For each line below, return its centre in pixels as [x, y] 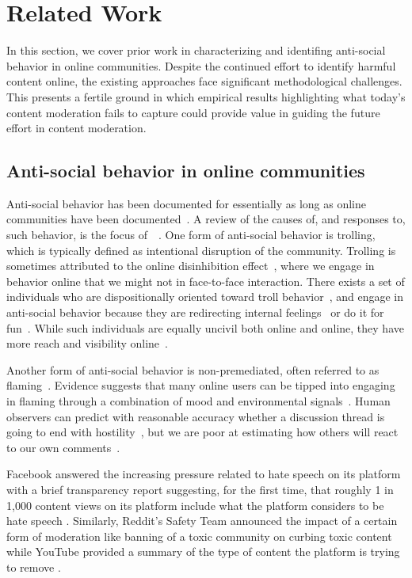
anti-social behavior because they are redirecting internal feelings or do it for [195, 312]
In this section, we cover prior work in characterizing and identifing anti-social [196, 50]
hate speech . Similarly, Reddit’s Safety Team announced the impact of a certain [202, 521]
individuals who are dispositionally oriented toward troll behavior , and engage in [205, 297]
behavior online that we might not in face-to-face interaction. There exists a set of [206, 281]
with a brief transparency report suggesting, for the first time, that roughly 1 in [200, 489]
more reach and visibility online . [87, 343]
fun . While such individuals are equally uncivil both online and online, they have [205, 327]
